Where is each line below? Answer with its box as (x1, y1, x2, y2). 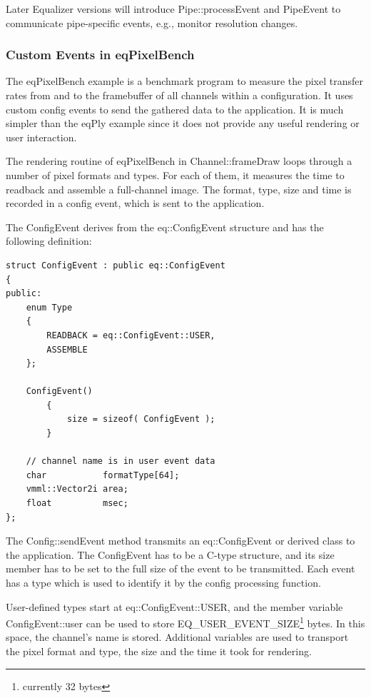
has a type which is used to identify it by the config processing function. (6, 575, 321, 590)
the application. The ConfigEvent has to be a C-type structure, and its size (6, 547, 335, 562)
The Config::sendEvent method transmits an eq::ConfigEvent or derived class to (6, 533, 355, 548)
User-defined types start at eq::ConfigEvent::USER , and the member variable (6, 599, 343, 614)
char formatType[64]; (26, 470, 180, 480)
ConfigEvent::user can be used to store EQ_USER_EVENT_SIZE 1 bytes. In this (6, 614, 365, 630)
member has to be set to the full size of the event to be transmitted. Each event (6, 561, 355, 576)
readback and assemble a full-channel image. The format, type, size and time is (6, 181, 352, 196)
